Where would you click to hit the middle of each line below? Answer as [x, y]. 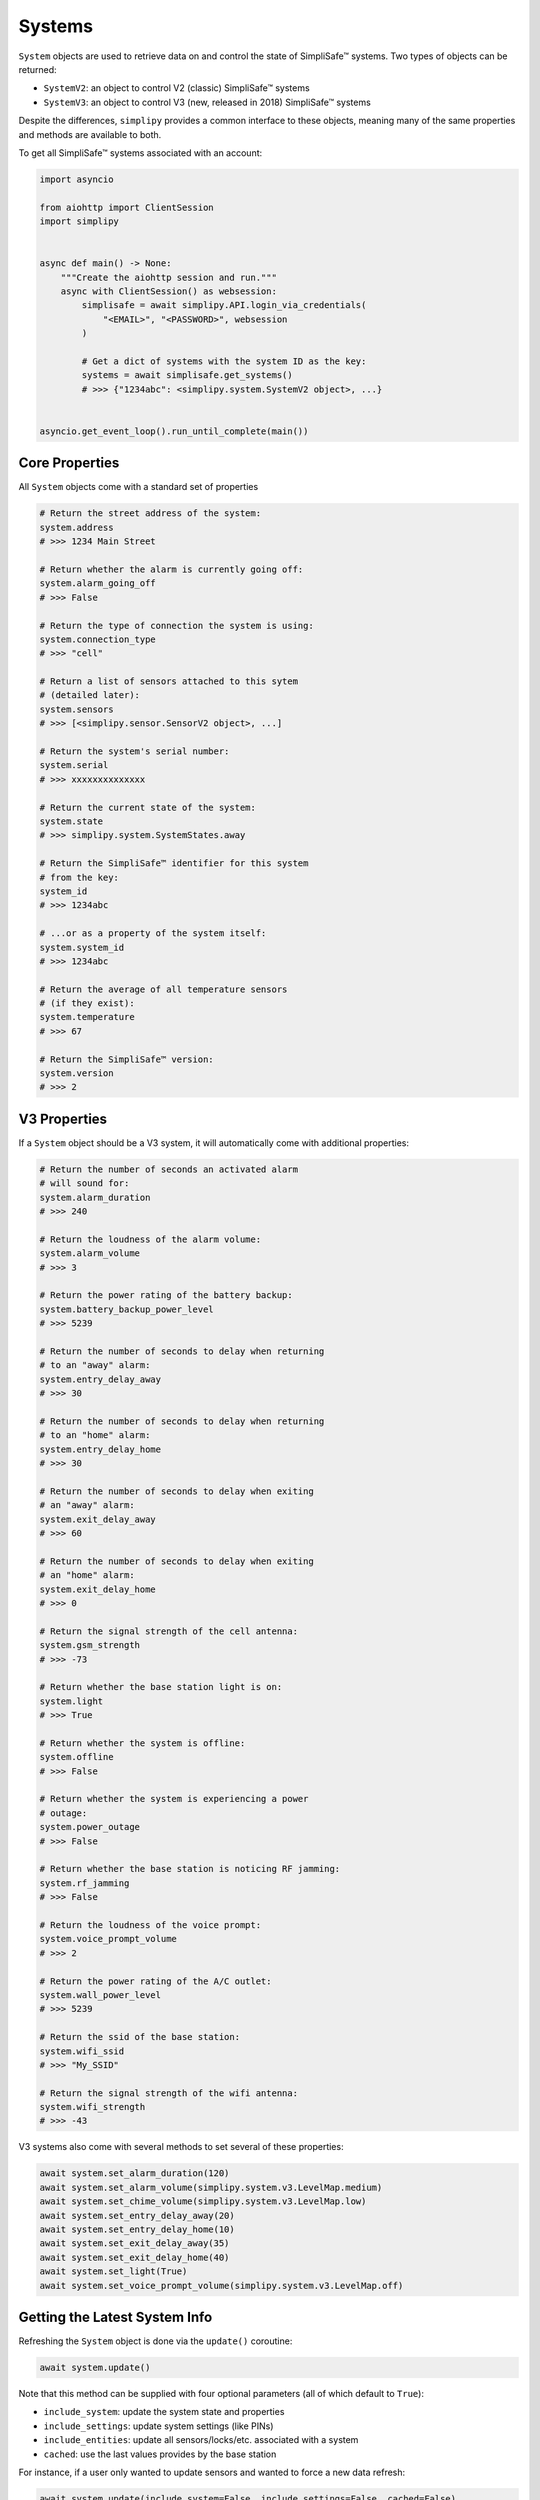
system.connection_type [98, 639]
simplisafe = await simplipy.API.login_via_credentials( [224, 305]
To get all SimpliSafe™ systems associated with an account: [140, 152]
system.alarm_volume [89, 1253]
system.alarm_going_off [98, 583]
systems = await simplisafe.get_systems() [187, 375]
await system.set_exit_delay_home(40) [134, 2257]
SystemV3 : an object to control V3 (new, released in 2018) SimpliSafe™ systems [207, 102]
